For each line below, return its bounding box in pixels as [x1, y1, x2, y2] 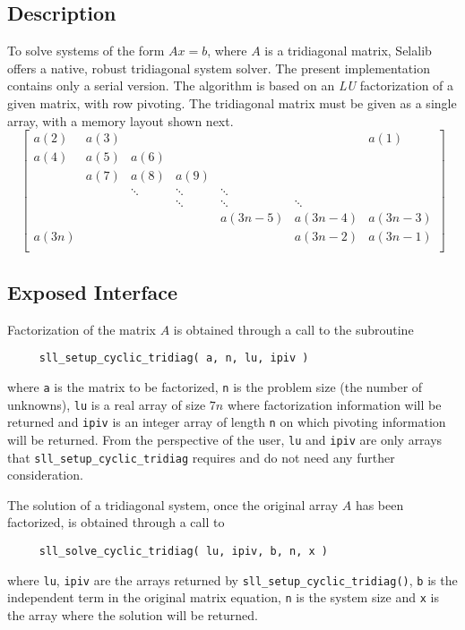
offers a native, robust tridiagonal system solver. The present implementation [7, 58, 430, 77]
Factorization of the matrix [7, 319, 156, 338]
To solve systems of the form [7, 41, 165, 60]
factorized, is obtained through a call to [7, 513, 225, 532]
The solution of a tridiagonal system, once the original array [7, 495, 339, 514]
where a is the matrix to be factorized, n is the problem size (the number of [7, 377, 423, 396]
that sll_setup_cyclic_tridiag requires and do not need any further [7, 447, 395, 466]
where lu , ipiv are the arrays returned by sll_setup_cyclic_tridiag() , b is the [7, 570, 458, 589]
